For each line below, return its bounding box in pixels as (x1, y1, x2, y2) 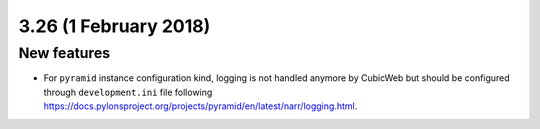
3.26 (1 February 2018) (18, 15, 211, 37)
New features (18, 44, 111, 62)
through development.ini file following (43, 86, 213, 98)
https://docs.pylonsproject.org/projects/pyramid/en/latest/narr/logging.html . (43, 100, 358, 112)
